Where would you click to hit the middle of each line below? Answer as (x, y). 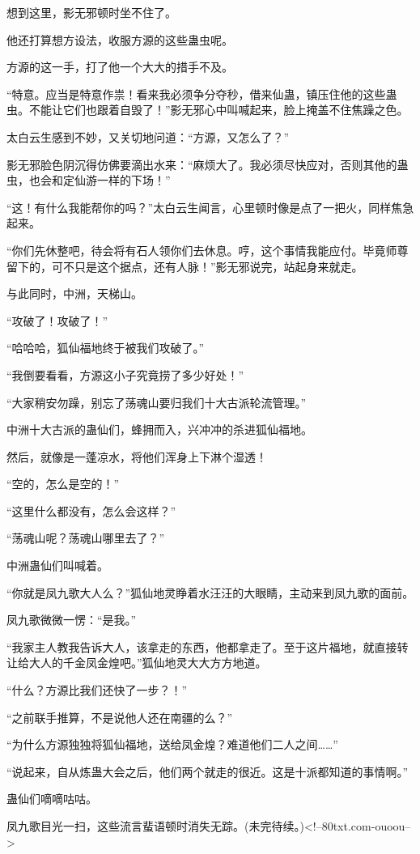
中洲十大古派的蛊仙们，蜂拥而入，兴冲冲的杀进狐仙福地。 (159, 429)
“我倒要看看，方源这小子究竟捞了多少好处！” (125, 374)
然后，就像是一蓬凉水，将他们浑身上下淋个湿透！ (137, 456)
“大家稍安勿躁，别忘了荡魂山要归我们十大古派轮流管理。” (157, 402)
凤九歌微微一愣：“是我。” (72, 620)
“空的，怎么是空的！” (63, 484)
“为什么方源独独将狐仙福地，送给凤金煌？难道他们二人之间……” (172, 744)
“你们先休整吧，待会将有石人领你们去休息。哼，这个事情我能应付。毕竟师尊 (208, 250)
